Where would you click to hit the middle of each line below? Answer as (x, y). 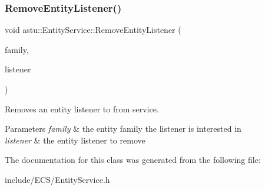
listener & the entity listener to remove (75, 140)
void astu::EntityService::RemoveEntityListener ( (93, 30)
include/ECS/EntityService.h (57, 179)
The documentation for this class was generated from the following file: (133, 160)
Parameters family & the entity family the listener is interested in (123, 129)
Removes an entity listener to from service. (82, 109)
